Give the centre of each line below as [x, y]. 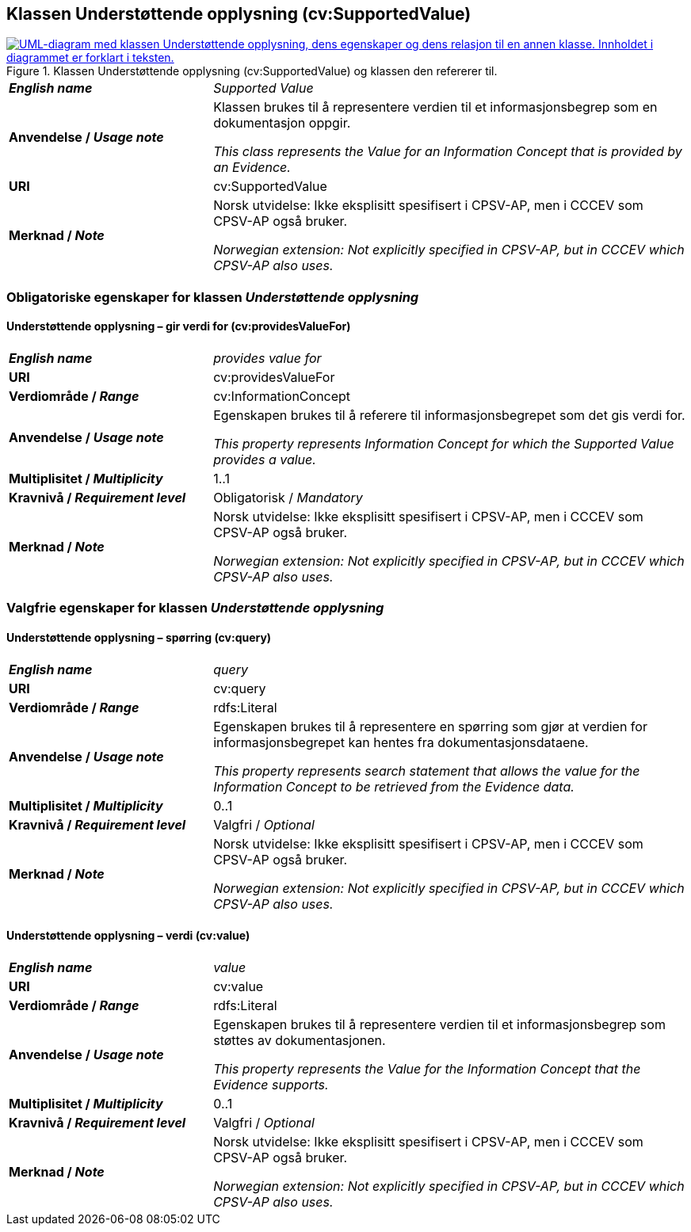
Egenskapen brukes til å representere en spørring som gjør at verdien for [430, 726]
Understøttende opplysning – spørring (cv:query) [139, 637]
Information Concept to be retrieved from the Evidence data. [394, 786]
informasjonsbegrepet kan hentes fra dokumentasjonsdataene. [401, 742]
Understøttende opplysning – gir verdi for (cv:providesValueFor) [179, 326]
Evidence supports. [271, 1084]
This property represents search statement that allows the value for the [427, 770]
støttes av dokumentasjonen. [300, 1040]
